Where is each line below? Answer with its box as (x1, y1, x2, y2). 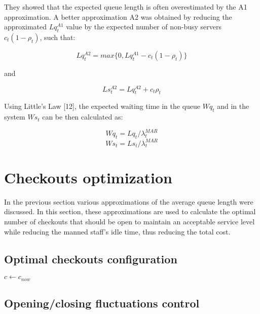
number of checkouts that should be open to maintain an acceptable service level (4, 216, 255, 226)
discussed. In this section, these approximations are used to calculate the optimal (4, 206, 256, 217)
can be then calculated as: (42, 111, 123, 122)
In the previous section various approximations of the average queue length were (4, 196, 253, 207)
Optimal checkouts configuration (4, 251, 177, 266)
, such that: (40, 31, 76, 42)
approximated (4, 21, 47, 32)
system (4, 111, 25, 122)
